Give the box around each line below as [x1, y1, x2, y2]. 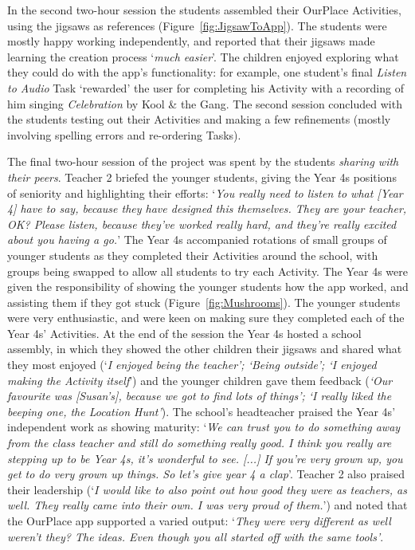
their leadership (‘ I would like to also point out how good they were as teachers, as [7, 481, 407, 497]
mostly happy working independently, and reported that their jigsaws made [7, 33, 375, 49]
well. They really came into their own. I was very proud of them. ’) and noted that [7, 497, 408, 513]
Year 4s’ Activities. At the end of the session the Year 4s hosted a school [7, 324, 362, 341]
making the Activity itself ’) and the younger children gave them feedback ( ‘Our [7, 371, 393, 388]
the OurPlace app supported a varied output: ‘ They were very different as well [7, 513, 391, 528]
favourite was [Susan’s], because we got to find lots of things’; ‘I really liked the [7, 387, 392, 404]
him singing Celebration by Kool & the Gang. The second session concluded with [7, 95, 402, 112]
